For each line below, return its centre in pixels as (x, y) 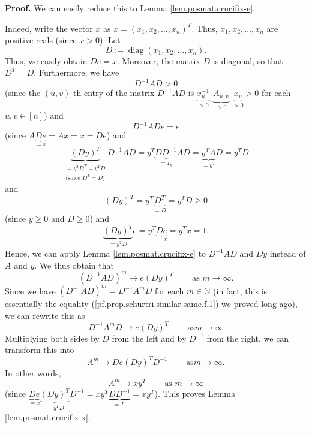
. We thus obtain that (74, 265)
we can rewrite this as (45, 315)
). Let (110, 40)
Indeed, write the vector (49, 28)
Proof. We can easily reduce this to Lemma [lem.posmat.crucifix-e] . (130, 8)
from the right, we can (248, 338)
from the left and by (149, 338)
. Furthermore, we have (76, 72)
